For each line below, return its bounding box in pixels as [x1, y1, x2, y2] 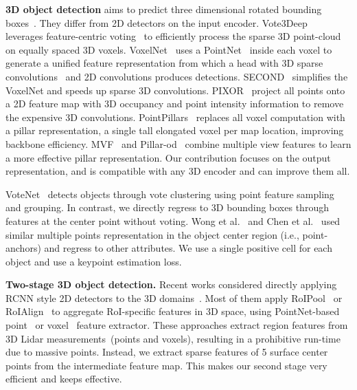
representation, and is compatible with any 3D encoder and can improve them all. [5, 164, 350, 178]
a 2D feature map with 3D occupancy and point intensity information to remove [5, 96, 344, 111]
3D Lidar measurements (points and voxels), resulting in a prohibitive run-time [5, 331, 341, 345]
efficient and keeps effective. [5, 371, 122, 386]
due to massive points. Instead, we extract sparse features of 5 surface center [5, 345, 328, 359]
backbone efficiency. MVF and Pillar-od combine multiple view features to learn [5, 136, 352, 151]
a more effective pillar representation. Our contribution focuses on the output [5, 150, 331, 164]
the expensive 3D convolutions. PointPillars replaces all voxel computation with [5, 109, 345, 124]
